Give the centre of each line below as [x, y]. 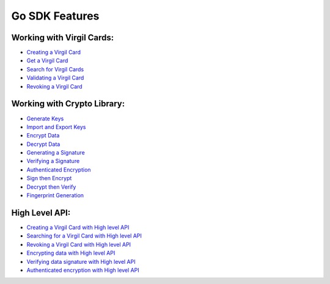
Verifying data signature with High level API [81, 261]
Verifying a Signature [53, 161]
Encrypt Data [43, 136]
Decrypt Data [43, 144]
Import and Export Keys [56, 127]
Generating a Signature [56, 153]
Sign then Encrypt [49, 178]
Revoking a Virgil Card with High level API [79, 244]
